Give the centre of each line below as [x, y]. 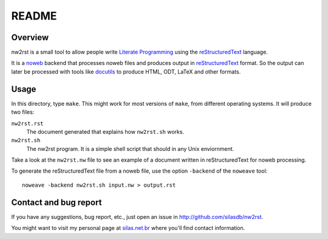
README [34, 16]
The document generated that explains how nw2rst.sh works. [105, 131]
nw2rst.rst [27, 123]
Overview [30, 37]
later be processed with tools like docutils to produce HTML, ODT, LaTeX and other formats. [126, 71]
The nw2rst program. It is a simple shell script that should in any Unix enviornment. [130, 148]
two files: [23, 112]
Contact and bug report [56, 202]
